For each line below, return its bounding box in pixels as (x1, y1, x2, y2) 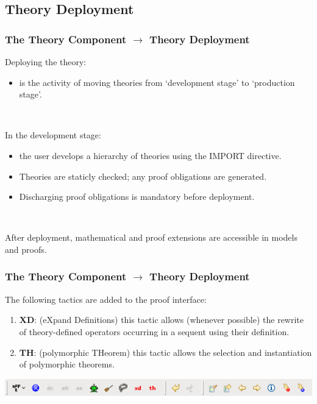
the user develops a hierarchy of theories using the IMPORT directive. (19, 149, 282, 161)
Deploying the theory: (5, 55, 87, 68)
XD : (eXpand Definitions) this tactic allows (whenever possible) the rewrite (19, 313, 304, 326)
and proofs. (5, 243, 47, 255)
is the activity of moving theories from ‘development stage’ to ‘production (19, 76, 295, 88)
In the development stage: (5, 129, 101, 141)
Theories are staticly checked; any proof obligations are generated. (19, 169, 267, 182)
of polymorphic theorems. (19, 358, 115, 370)
